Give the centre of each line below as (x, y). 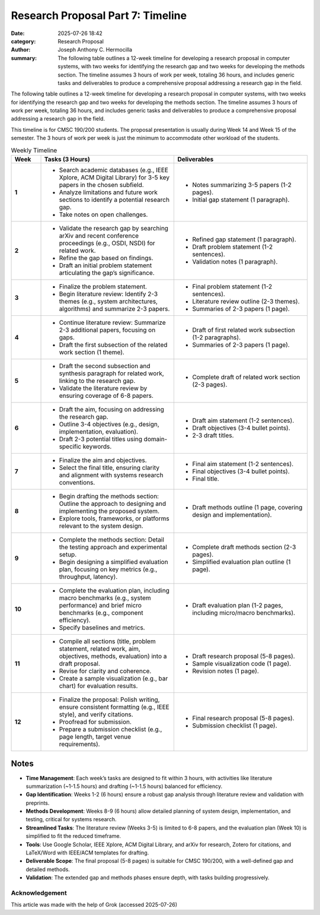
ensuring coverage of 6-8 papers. (106, 396)
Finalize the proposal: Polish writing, (109, 699)
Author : (21, 50)
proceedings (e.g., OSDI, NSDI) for (107, 243)
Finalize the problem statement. (103, 286)
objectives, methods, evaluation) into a (113, 656)
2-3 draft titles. (213, 435)
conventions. (77, 482)
